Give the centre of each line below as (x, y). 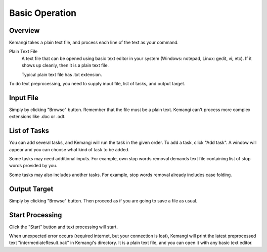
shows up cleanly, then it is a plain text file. (65, 65)
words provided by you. (33, 166)
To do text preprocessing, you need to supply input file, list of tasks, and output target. (97, 84)
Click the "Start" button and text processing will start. (64, 227)
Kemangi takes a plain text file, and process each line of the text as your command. (94, 43)
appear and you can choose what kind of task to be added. (69, 149)
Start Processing (36, 215)
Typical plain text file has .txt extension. (62, 74)
